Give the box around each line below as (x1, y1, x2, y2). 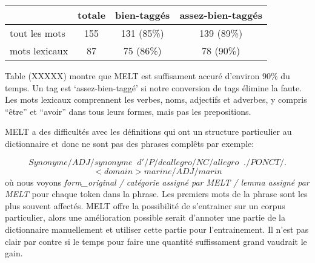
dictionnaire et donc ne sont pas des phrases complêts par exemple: (5, 137, 254, 149)
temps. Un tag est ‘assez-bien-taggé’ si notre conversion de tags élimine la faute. (5, 81, 302, 94)
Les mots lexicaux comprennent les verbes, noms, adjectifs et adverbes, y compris (5, 93, 307, 106)
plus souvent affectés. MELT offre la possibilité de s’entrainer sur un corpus (5, 199, 285, 212)
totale (78, 8, 106, 22)
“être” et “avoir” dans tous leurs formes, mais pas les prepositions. (5, 105, 251, 117)
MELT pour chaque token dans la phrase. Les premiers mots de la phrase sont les (5, 187, 308, 200)
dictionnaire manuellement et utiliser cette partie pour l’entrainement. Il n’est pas (5, 222, 309, 235)
